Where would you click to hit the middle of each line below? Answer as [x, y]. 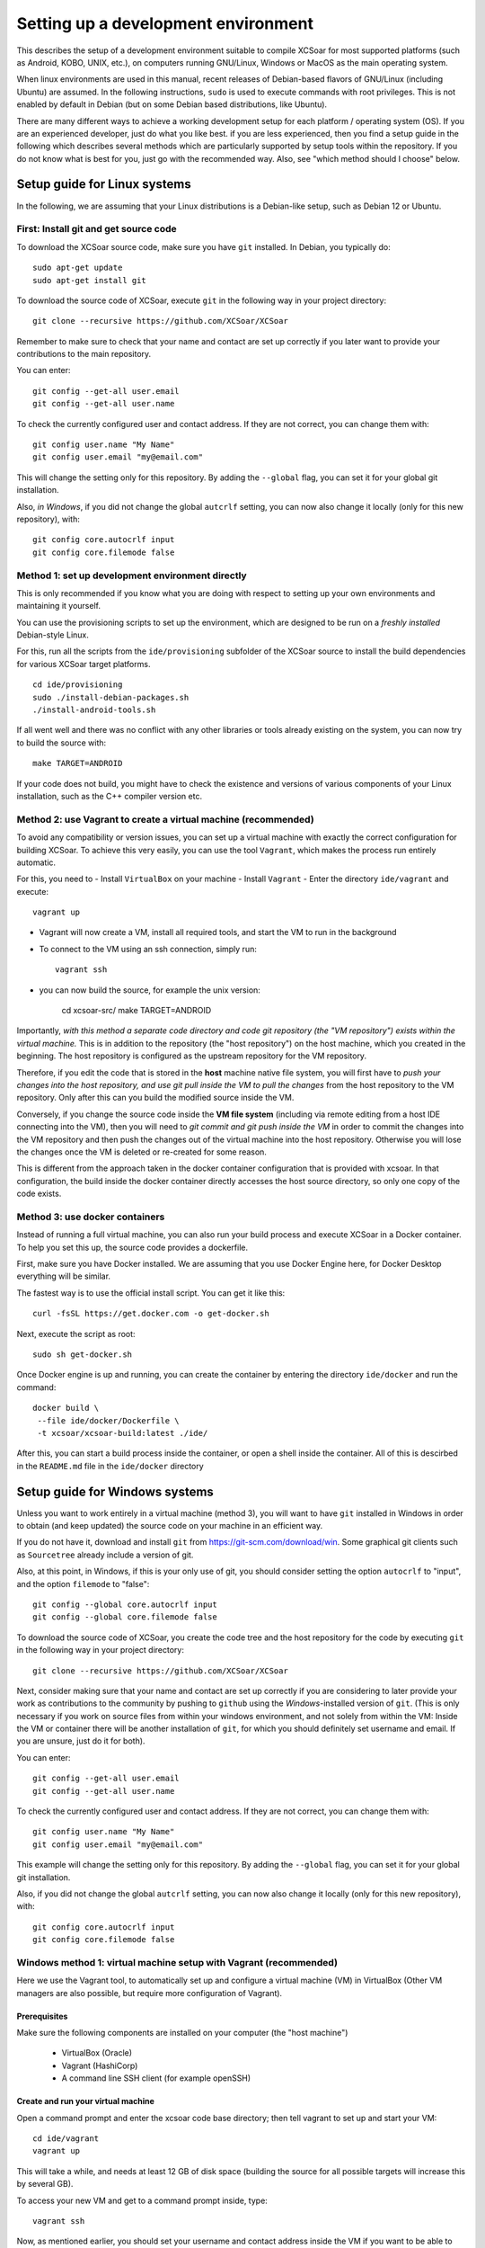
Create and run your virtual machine [85, 2101]
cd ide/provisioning [78, 685]
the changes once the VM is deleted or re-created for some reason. [141, 1152]
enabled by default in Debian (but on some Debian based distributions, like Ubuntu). [172, 104]
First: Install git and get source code [97, 229]
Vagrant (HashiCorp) [100, 2065]
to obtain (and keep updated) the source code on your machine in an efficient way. [170, 1525]
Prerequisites [42, 2016]
